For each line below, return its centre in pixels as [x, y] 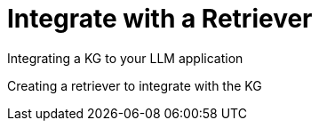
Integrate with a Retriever [160, 19]
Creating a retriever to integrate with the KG [135, 85]
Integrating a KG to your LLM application [125, 58]
